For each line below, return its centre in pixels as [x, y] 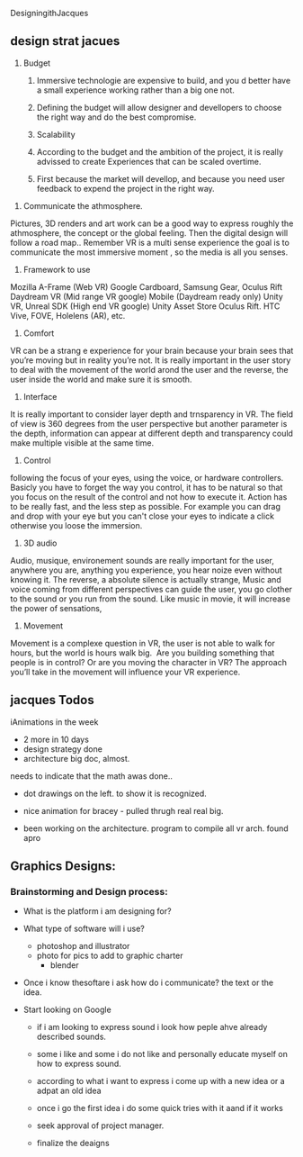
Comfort [39, 333]
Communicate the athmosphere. [83, 205]
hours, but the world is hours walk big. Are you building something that [143, 653]
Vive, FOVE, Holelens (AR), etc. [68, 315]
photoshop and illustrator [83, 946]
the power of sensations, [56, 608]
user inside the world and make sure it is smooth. [101, 379]
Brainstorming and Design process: [89, 891]
